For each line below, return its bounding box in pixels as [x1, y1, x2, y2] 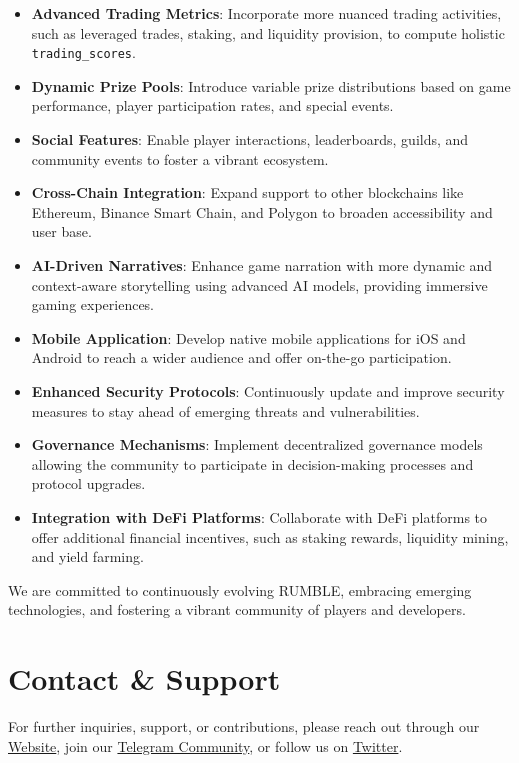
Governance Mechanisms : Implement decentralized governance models [31, 434, 483, 455]
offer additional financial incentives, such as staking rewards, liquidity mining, [31, 526, 509, 547]
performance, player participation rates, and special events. [31, 95, 394, 116]
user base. [31, 221, 92, 242]
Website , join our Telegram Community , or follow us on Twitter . [8, 735, 403, 756]
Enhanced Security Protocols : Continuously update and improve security [31, 380, 505, 401]
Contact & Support [8, 658, 281, 699]
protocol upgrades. [31, 473, 146, 494]
